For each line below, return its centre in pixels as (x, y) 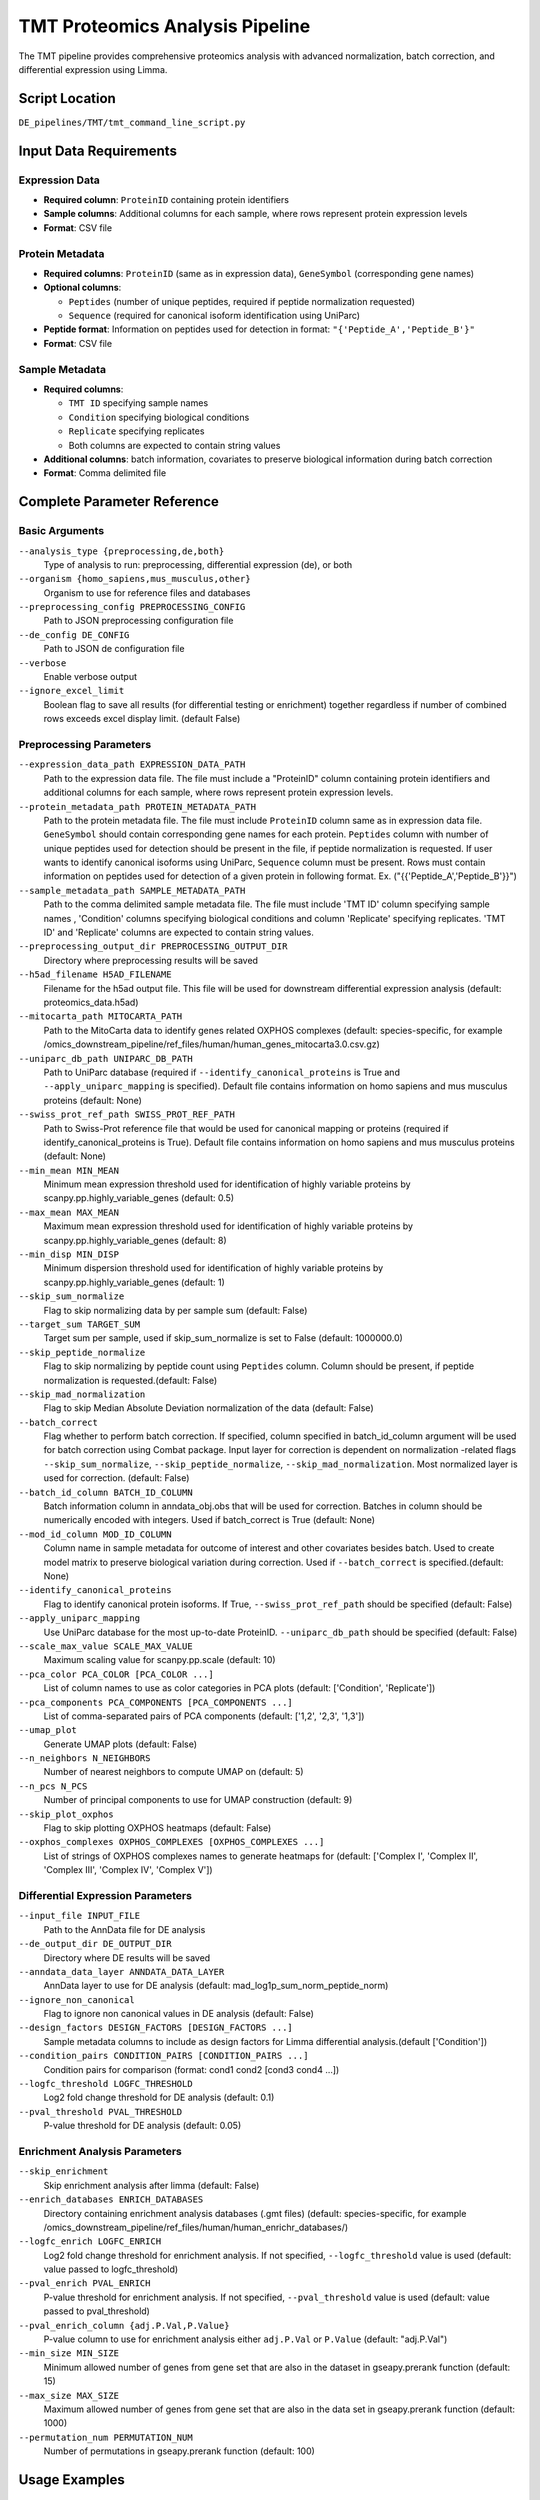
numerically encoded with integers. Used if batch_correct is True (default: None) (209, 1520)
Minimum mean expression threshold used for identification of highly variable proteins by (227, 1184)
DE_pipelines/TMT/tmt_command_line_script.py (132, 122)
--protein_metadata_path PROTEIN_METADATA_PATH (137, 806)
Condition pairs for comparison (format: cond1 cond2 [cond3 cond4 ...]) (191, 2069)
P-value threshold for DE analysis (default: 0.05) (142, 2126)
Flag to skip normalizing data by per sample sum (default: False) (175, 1310)
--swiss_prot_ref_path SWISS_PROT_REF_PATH (126, 1114)
